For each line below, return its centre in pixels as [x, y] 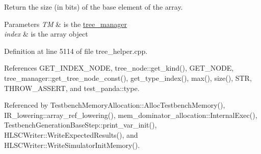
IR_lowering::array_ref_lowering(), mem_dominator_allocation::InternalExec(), [131, 115]
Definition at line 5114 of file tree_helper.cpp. [76, 51]
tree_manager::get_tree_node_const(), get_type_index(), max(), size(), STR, [128, 78]
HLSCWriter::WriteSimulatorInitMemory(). [72, 145]
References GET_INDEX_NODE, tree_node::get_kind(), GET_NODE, [119, 68]
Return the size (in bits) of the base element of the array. [94, 7]
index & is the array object [46, 34]
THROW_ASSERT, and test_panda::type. [72, 88]
